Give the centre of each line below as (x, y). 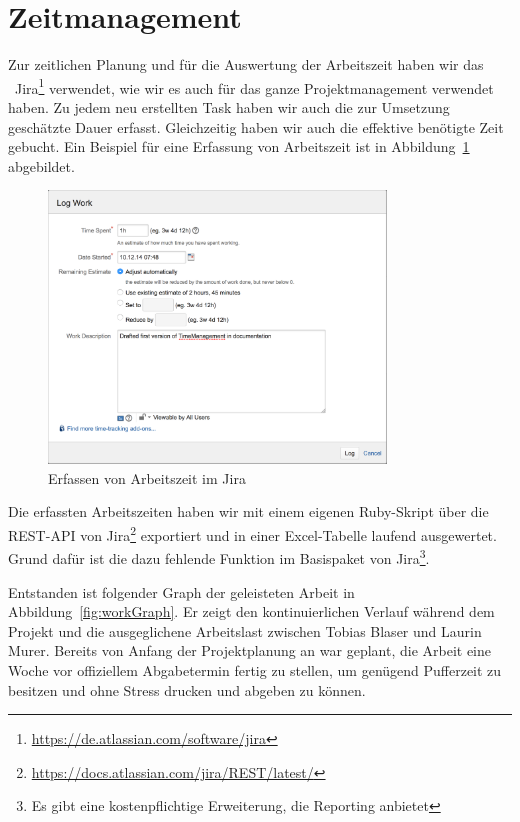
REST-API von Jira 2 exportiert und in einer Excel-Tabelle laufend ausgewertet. (252, 533)
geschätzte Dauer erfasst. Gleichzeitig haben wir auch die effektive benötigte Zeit (256, 126)
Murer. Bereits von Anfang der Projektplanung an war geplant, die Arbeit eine (250, 650)
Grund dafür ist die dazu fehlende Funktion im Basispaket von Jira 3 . (219, 556)
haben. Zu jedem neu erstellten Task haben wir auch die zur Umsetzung (229, 106)
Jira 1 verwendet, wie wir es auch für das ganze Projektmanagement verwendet (254, 86)
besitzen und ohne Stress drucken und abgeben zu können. (187, 689)
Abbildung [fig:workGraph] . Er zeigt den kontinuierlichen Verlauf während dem (251, 611)
